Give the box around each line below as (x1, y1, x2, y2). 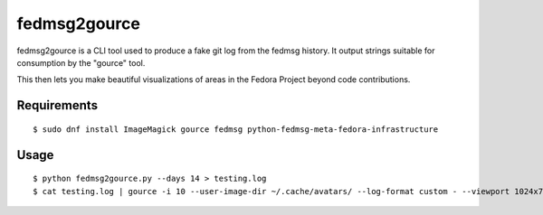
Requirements (16, 98, 99, 113)
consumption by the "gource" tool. (16, 57, 146, 68)
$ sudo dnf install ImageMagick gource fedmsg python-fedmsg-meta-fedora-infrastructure (33, 124, 439, 135)
